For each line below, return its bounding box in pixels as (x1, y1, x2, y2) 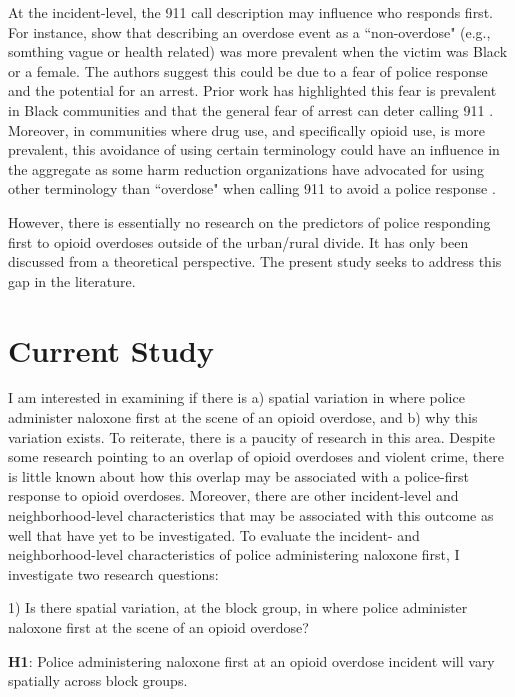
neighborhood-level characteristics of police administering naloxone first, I (8, 544, 460, 565)
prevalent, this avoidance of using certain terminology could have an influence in (8, 139, 500, 160)
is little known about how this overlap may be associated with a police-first (8, 465, 469, 486)
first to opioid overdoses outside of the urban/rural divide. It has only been (8, 231, 469, 252)
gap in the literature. (8, 270, 136, 291)
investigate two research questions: (8, 563, 219, 584)
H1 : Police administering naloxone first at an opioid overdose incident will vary (8, 650, 495, 671)
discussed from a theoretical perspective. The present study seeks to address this (8, 251, 502, 272)
